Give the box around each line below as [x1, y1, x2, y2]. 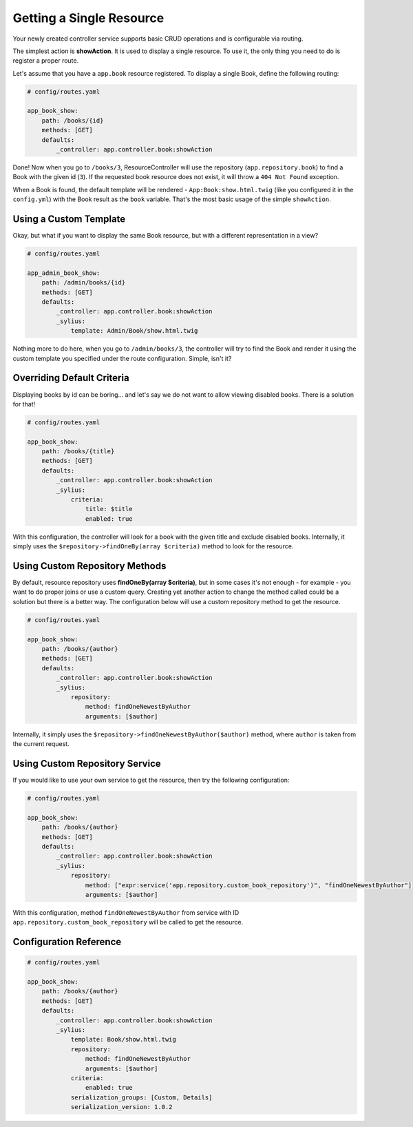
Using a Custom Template [12, 214, 126, 225]
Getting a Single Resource [12, 10, 165, 25]
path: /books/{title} [41, 448, 115, 455]
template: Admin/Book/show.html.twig [70, 327, 198, 335]
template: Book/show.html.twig [70, 1035, 177, 1044]
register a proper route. [12, 56, 79, 65]
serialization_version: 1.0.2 [70, 1103, 173, 1111]
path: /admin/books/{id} [41, 279, 126, 287]
